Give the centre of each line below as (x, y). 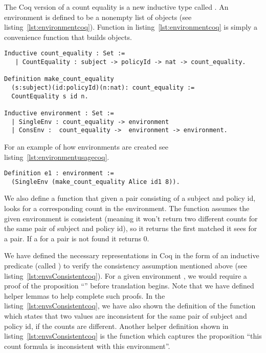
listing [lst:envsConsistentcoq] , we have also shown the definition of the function (130, 306)
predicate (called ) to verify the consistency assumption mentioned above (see (126, 265)
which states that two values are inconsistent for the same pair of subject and (126, 315)
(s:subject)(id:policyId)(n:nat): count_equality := (103, 88)
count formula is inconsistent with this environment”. (87, 346)
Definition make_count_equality (59, 79)
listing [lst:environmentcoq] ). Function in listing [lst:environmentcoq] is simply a (131, 27)
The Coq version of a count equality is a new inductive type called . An (116, 7)
